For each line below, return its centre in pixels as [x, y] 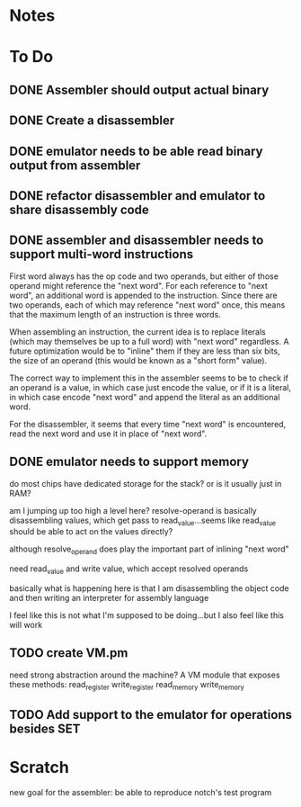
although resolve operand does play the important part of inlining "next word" [149, 550]
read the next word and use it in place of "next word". [108, 434]
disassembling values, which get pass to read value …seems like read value [143, 521]
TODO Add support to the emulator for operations [150, 715]
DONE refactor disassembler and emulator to [137, 196]
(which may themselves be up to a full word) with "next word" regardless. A [149, 341]
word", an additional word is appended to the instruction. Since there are [143, 295]
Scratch [39, 768]
